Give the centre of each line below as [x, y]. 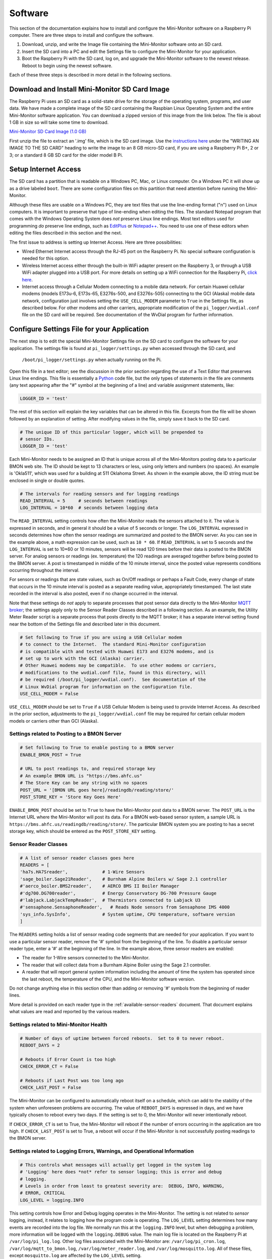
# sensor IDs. [37, 439]
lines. [15, 995]
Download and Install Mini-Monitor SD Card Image [89, 89]
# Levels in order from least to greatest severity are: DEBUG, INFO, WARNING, [122, 1186]
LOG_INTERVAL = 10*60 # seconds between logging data [89, 508]
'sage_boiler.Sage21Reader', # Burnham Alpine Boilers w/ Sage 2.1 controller [124, 879]
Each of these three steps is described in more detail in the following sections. [90, 75]
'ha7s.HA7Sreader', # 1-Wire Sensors [82, 872]
